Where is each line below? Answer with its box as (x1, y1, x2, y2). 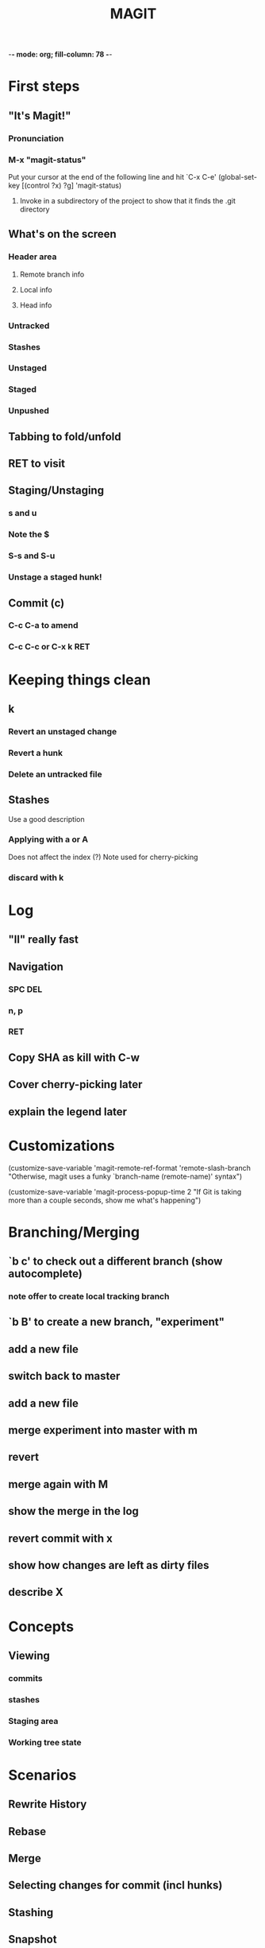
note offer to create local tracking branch (8, 1291, 170, 1302)
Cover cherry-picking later (8, 1078, 143, 1091)
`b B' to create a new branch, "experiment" (8, 1315, 225, 1329)
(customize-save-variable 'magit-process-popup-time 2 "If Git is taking (8, 1187, 242, 1196)
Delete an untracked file (8, 769, 102, 780)
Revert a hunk (8, 747, 63, 758)
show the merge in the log (8, 1505, 139, 1518)
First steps (8, 77, 80, 95)
